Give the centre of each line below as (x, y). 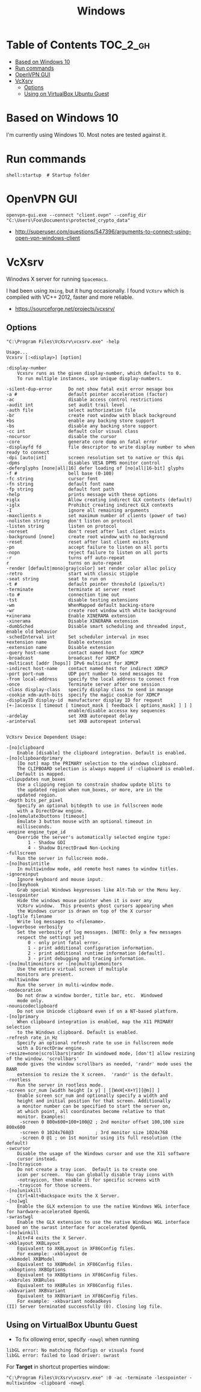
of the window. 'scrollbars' (43, 1059)
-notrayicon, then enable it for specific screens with (89, 1180)
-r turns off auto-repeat (66, 558)
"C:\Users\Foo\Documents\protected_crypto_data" (68, 220)
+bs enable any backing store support (80, 421)
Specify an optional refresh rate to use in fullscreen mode (95, 1043)
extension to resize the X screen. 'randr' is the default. (95, 1074)
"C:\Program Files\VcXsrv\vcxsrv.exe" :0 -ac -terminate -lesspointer (97, 1378)
